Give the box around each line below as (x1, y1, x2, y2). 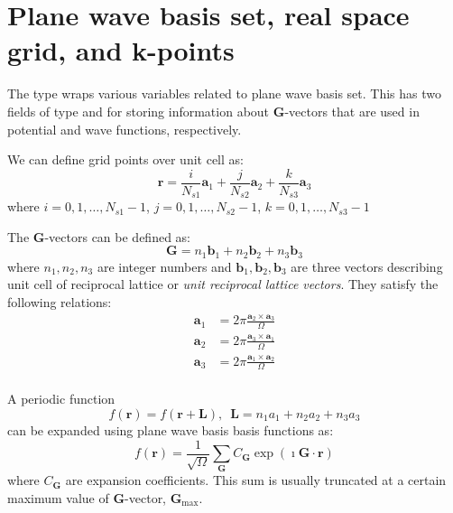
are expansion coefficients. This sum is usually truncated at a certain (65, 471, 447, 490)
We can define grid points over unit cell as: (7, 150, 244, 169)
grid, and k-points (7, 32, 235, 69)
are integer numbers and (97, 256, 232, 275)
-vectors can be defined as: (44, 227, 190, 246)
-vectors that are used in (284, 101, 420, 120)
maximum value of (7, 488, 109, 507)
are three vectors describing (291, 256, 443, 275)
